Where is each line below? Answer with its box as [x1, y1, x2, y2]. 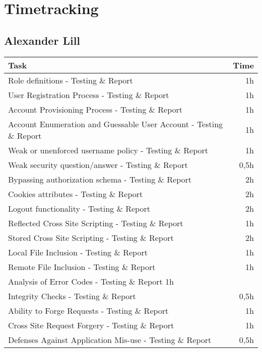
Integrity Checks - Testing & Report [8, 290, 136, 302]
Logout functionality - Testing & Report [8, 202, 150, 214]
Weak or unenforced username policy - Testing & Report [8, 144, 209, 156]
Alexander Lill [4, 32, 81, 48]
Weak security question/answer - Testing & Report [8, 158, 188, 170]
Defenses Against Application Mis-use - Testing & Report [8, 333, 212, 345]
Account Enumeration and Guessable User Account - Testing [8, 118, 223, 130]
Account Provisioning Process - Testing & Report [8, 103, 183, 115]
